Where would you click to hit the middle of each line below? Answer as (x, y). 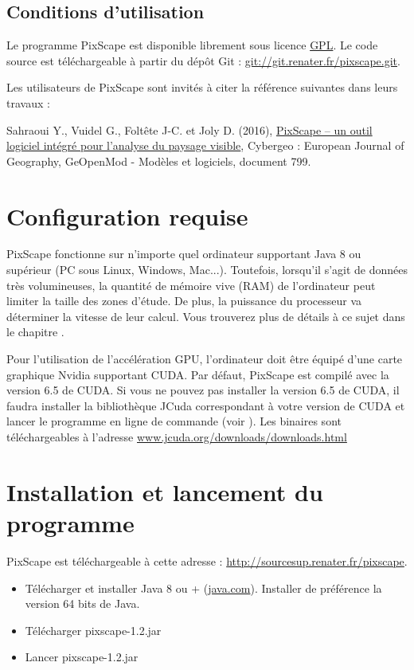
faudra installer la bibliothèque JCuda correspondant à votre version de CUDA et (206, 405)
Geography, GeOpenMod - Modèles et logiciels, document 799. (159, 161)
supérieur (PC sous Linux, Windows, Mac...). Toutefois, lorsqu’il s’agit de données (207, 270)
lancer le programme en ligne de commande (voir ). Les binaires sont (174, 421)
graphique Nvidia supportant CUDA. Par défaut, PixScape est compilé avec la (198, 374)
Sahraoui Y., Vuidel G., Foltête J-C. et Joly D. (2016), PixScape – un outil (189, 129)
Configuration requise (127, 215)
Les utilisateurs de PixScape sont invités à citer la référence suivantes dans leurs (202, 87)
